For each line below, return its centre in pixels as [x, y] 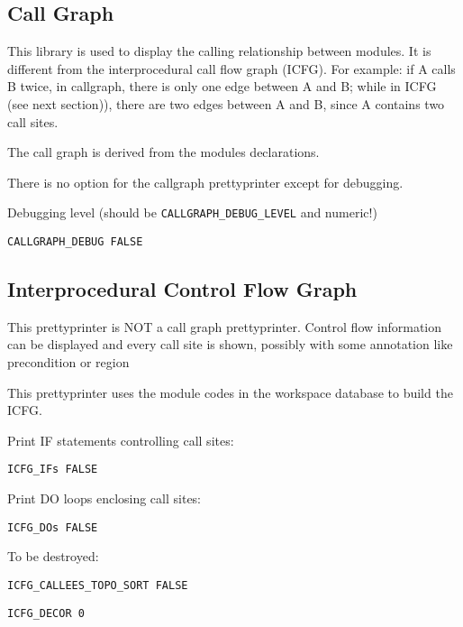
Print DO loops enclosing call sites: [104, 498]
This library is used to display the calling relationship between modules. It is [219, 51]
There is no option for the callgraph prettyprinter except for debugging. [205, 182]
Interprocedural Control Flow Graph [182, 289]
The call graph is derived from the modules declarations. [163, 152]
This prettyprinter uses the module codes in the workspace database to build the [230, 392]
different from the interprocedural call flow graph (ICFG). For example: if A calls [231, 68]
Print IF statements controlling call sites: [121, 440]
